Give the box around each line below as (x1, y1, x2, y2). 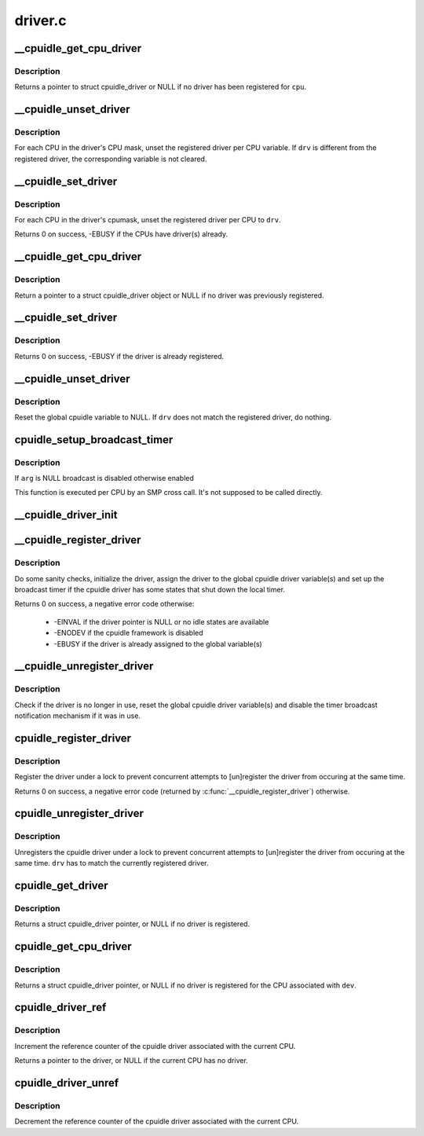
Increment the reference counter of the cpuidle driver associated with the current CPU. (14, 1041, 296, 1050)
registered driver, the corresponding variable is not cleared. (14, 154, 207, 163)
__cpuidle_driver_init (14, 508, 118, 522)
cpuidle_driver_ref (14, 1001, 107, 1014)
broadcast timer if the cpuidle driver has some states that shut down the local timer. (14, 584, 286, 594)
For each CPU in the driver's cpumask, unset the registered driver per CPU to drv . (14, 215, 282, 225)
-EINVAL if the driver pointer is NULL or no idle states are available (53, 617, 269, 626)
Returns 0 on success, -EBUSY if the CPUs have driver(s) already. (14, 229, 228, 239)
